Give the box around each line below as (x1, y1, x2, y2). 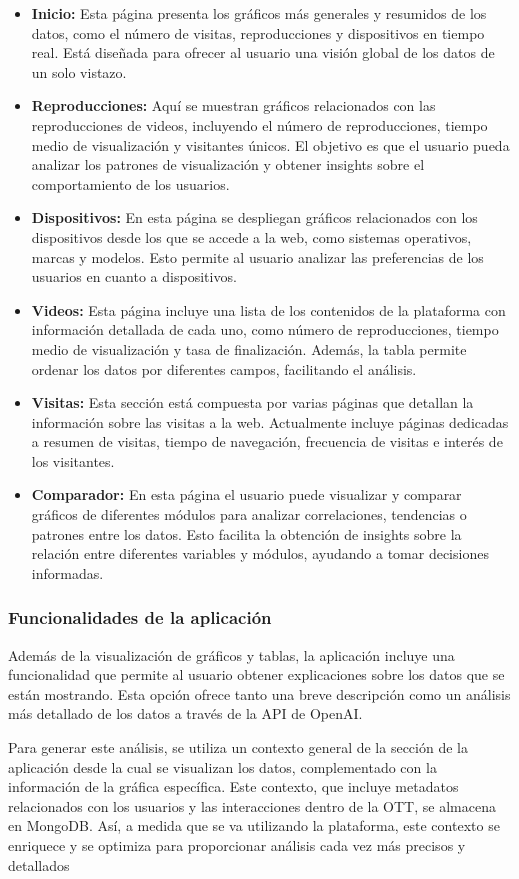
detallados (8, 854, 70, 875)
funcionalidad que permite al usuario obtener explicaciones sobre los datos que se (8, 664, 505, 685)
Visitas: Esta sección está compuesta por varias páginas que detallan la (31, 392, 474, 413)
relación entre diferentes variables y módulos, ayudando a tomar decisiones (31, 543, 489, 564)
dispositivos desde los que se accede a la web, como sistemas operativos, (31, 226, 472, 247)
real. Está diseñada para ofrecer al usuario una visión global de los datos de (31, 42, 495, 63)
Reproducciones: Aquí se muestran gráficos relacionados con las (31, 95, 436, 116)
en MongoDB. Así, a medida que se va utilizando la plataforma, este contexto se (8, 815, 500, 836)
